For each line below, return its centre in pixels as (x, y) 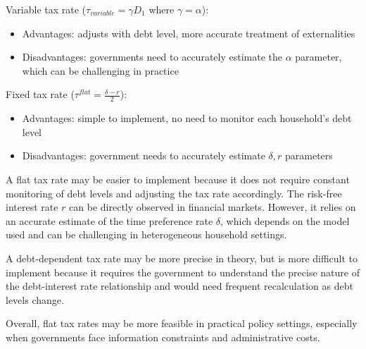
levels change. (35, 299)
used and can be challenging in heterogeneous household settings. (146, 234)
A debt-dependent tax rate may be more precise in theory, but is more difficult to (182, 258)
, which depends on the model (285, 220)
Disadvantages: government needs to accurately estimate (144, 155)
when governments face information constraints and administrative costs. (163, 337)
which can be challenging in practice (100, 70)
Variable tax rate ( (46, 9)
